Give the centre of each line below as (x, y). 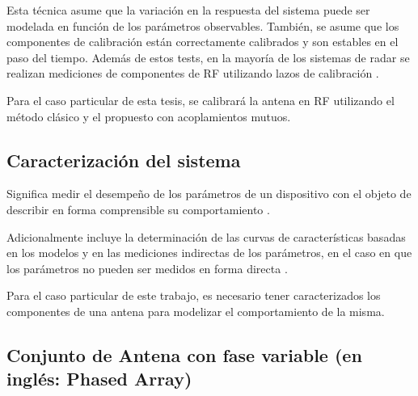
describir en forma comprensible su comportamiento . (138, 209)
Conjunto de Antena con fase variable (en (184, 354)
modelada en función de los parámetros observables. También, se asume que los (203, 25)
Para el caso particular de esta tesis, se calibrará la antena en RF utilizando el (201, 100)
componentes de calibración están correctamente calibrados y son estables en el (203, 42)
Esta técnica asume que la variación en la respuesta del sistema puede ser (188, 10)
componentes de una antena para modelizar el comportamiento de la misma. (196, 311)
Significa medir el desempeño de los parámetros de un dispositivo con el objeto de (209, 194)
